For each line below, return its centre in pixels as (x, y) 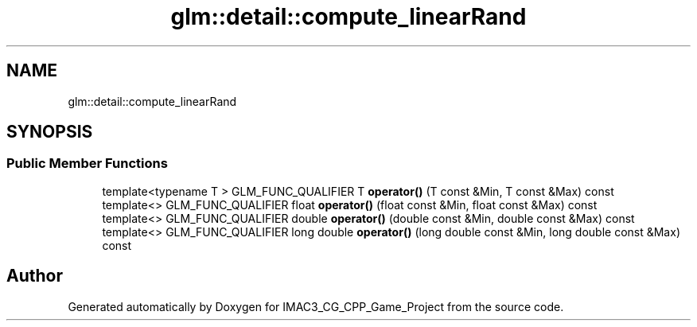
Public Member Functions (87, 163)
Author (35, 276)
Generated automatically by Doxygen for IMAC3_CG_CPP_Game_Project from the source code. (316, 306)
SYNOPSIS (50, 132)
